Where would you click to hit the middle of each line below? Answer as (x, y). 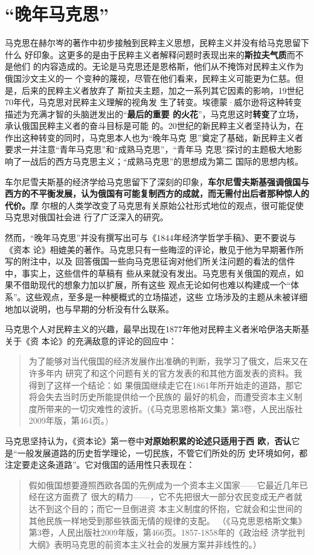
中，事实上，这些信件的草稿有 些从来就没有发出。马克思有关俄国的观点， (150, 273)
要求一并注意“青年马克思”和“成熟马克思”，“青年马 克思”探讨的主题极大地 (149, 149)
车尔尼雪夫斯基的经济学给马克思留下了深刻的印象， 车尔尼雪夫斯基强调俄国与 (157, 181)
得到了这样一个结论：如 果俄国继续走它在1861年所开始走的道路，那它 (165, 385)
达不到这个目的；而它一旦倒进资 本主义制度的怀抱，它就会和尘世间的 (165, 508)
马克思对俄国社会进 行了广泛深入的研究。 (87, 217)
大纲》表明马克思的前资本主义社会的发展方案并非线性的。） (145, 544)
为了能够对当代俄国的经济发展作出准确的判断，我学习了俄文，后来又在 (168, 361)
